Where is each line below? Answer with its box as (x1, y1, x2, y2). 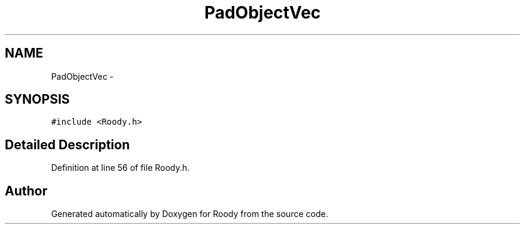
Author (5, 183, 47, 198)
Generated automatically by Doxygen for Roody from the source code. (51, 209, 328, 219)
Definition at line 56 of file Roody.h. (51, 162, 190, 173)
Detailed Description (5, 137, 130, 152)
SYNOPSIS (5, 92, 70, 107)
